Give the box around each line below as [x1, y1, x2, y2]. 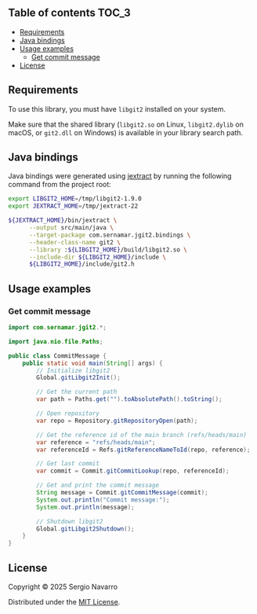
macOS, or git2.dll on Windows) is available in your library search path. [8, 127, 244, 137]
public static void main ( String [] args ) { [22, 359, 163, 367]
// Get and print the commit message [36, 481, 159, 490]
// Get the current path [36, 388, 118, 396]
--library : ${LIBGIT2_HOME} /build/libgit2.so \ [28, 245, 188, 254]
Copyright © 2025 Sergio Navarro [8, 582, 118, 591]
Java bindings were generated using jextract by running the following [8, 171, 232, 181]
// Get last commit [36, 460, 100, 468]
